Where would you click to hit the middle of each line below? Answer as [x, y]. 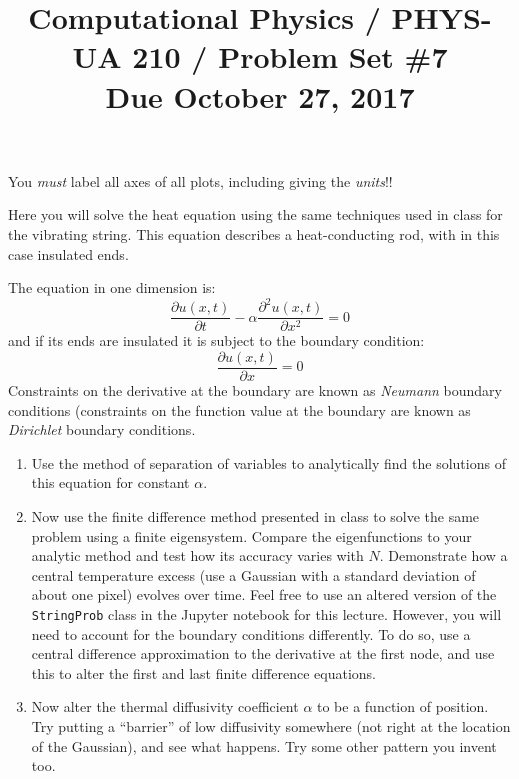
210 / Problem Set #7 [290, 56]
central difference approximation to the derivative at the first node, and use [263, 653]
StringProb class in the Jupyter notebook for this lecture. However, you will [266, 613]
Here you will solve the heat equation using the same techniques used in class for [255, 214]
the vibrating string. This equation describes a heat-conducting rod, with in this [254, 233]
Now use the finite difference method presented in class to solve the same [255, 515]
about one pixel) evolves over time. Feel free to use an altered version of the [264, 594]
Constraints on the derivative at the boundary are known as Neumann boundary [255, 389]
